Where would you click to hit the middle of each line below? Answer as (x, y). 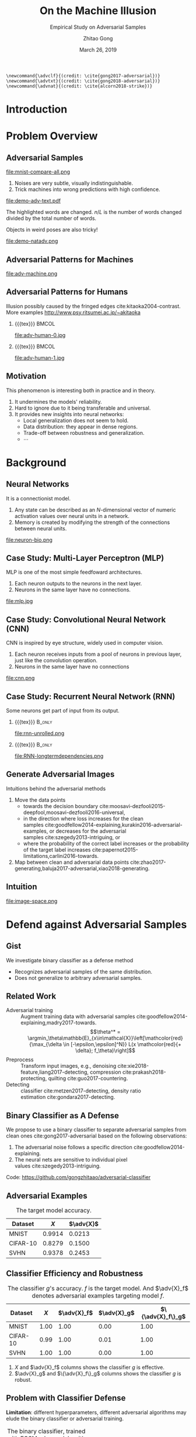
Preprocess (20, 1060)
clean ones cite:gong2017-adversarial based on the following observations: (97, 1136)
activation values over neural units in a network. (72, 516)
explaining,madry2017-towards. (59, 1023)
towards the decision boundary (61, 806)
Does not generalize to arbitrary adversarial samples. (78, 978)
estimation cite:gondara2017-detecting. (68, 1097)
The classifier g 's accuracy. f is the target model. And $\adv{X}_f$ (98, 1288)
